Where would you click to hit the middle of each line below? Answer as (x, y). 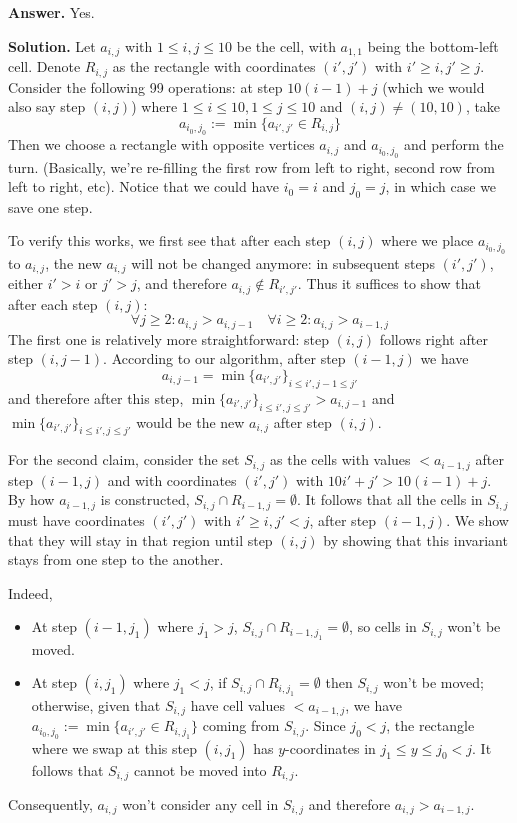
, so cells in (383, 626)
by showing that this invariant (415, 539)
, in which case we (441, 186)
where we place (427, 240)
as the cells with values (340, 459)
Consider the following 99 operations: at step (145, 86)
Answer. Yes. (51, 12)
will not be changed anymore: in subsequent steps (283, 262)
